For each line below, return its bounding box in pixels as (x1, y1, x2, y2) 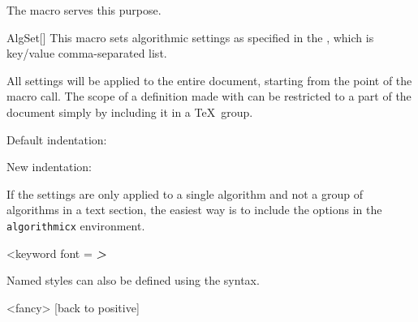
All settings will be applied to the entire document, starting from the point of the (6, 71, 412, 88)
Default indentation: (6, 131, 107, 148)
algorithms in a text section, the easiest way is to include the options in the (6, 201, 382, 218)
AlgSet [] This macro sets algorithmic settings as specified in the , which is (6, 28, 374, 45)
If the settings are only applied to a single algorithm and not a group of (6, 185, 364, 202)
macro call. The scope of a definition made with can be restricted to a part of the (6, 88, 412, 105)
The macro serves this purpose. (6, 2, 162, 18)
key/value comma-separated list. (6, 45, 167, 62)
